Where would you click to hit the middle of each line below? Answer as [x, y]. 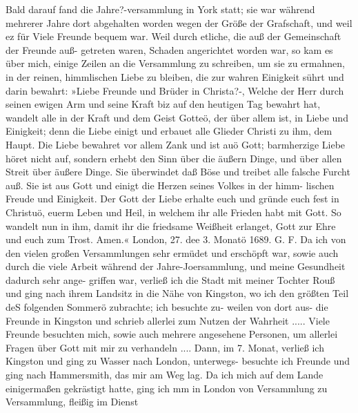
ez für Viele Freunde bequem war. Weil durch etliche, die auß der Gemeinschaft [173, 36]
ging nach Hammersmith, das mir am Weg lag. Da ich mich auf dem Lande [165, 375]
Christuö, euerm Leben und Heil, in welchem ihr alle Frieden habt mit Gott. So [173, 212]
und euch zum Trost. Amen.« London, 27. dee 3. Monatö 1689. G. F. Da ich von [176, 239]
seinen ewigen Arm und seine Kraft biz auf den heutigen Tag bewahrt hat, [163, 104]
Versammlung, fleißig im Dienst [72, 402]
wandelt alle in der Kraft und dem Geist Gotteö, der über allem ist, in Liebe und [177, 117]
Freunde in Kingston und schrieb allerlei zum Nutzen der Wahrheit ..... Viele [168, 320]
